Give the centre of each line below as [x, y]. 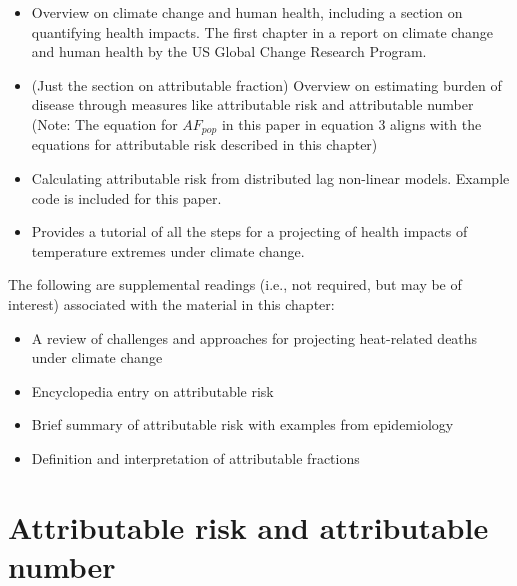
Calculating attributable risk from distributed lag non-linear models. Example [270, 178]
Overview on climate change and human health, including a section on [247, 12]
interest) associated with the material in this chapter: [171, 303]
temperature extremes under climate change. [168, 250]
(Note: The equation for [104, 123]
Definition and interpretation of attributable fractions [195, 457]
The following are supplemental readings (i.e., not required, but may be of [235, 284]
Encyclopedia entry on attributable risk [152, 390]
